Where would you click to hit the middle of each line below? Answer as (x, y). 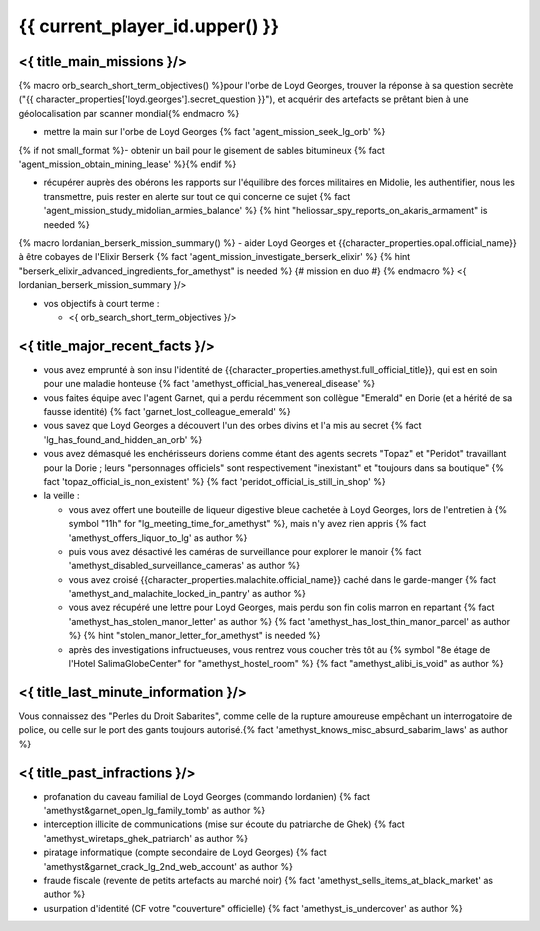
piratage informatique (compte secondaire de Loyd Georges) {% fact (185, 852)
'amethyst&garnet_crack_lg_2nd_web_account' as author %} (168, 866)
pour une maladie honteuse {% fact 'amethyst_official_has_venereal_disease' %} (209, 384)
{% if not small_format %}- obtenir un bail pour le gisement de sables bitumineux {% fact (201, 150)
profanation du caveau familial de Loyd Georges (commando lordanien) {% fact (206, 796)
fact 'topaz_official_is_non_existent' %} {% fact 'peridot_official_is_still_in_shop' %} (214, 481)
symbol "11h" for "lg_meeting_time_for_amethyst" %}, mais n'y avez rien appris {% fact (247, 524)
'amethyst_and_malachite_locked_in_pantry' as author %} (187, 594)
